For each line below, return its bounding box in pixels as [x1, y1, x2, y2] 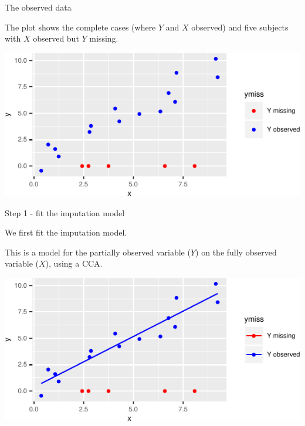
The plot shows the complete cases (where [5, 21, 156, 33]
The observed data [5, 1, 72, 13]
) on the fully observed [195, 246, 277, 258]
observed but [33, 32, 79, 45]
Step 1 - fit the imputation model [5, 206, 125, 219]
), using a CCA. [45, 257, 103, 270]
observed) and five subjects [191, 21, 289, 33]
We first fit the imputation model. [5, 226, 127, 238]
